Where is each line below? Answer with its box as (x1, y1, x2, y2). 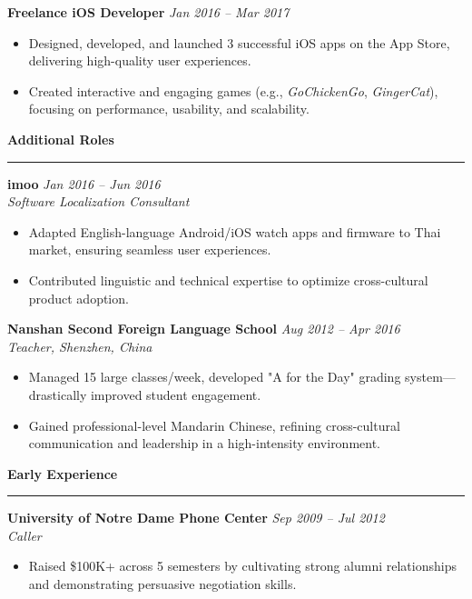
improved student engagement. (90, 384, 261, 404)
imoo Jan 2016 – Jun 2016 (7, 174, 161, 193)
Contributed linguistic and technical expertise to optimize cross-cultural (28, 270, 428, 289)
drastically (28, 384, 87, 404)
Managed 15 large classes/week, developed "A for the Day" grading (28, 367, 401, 386)
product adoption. (28, 288, 129, 307)
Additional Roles (7, 129, 114, 148)
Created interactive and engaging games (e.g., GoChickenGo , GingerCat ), (28, 81, 438, 100)
